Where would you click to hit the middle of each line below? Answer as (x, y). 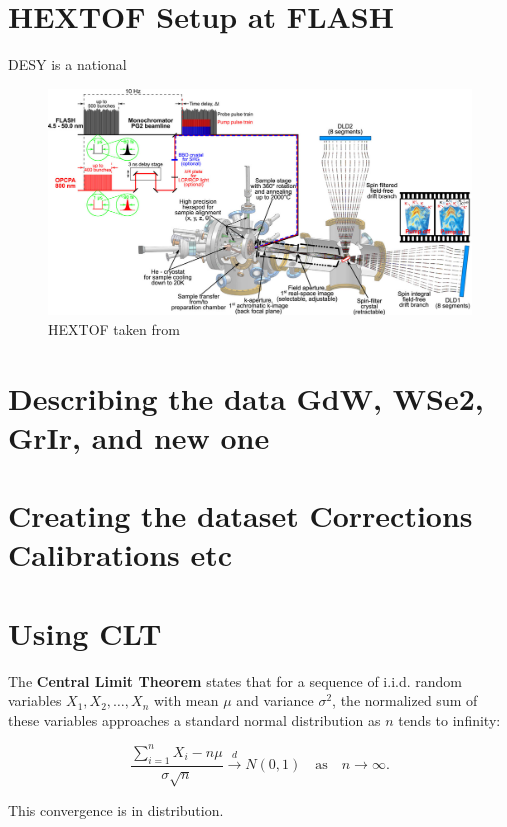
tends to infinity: (449, 719)
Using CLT (85, 632)
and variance (275, 700)
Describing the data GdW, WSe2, (246, 397)
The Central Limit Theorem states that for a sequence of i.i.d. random (235, 680)
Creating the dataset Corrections (240, 515)
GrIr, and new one (139, 436)
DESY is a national (67, 64)
